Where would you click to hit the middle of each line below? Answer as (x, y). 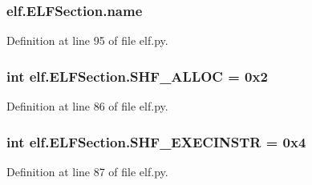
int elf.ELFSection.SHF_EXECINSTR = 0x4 (156, 141)
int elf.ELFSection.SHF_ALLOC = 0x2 (137, 76)
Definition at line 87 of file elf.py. (87, 171)
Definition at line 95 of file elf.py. (87, 40)
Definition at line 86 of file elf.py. (87, 106)
